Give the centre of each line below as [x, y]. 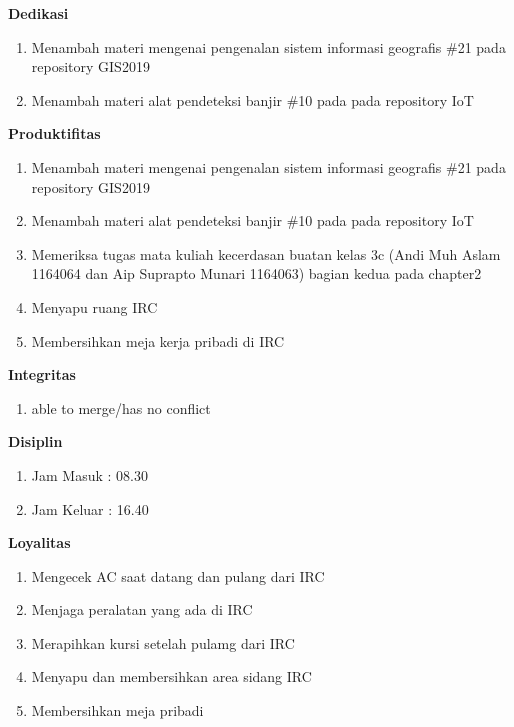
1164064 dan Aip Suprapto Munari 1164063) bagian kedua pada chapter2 [256, 273]
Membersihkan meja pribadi [117, 710]
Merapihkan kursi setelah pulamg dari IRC [163, 642]
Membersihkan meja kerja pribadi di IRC [158, 340]
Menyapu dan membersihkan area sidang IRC [171, 676]
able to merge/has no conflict [121, 407]
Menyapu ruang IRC [94, 306]
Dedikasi [38, 13]
